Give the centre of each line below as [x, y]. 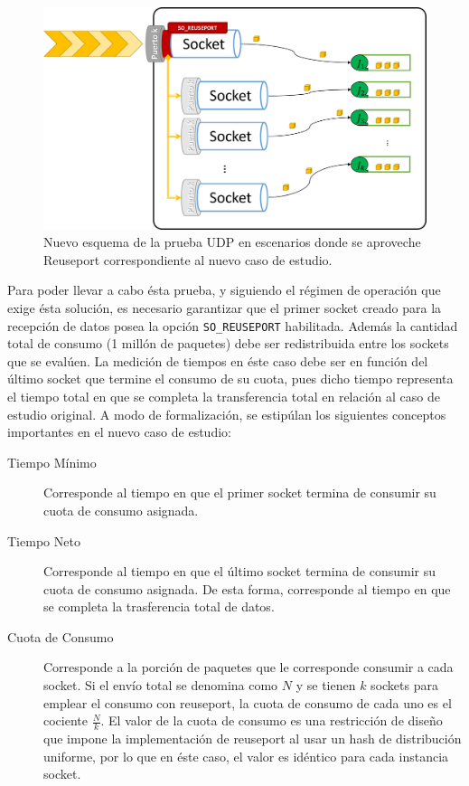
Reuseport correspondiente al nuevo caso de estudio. [188, 259]
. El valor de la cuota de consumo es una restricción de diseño [272, 720]
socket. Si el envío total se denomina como [161, 685]
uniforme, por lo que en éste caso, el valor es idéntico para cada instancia [246, 756]
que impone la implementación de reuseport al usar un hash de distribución [253, 739]
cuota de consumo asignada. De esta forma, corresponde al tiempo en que [247, 588]
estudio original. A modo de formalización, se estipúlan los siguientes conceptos [227, 414]
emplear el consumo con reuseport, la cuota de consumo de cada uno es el [248, 702]
